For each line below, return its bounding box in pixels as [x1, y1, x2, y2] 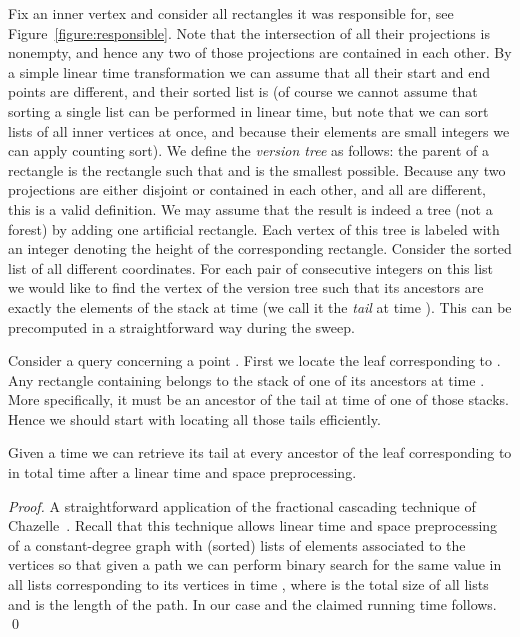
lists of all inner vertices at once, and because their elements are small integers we [8, 120, 510, 141]
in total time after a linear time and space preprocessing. [8, 462, 357, 483]
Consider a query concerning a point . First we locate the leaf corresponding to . [8, 350, 501, 371]
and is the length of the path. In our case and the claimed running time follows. [8, 593, 497, 614]
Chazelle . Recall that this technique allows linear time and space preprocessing [8, 515, 498, 536]
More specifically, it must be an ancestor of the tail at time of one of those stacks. [8, 389, 509, 410]
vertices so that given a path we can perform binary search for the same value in [8, 554, 502, 575]
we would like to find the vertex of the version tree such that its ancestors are [8, 277, 484, 298]
